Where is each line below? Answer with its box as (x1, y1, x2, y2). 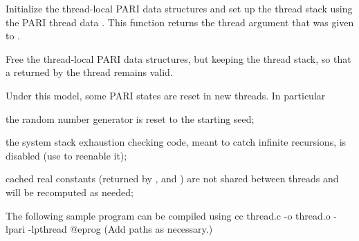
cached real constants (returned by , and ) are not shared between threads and (6, 171, 339, 186)
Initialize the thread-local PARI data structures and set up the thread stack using (6, 1, 353, 15)
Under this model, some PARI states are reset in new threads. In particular (6, 88, 326, 102)
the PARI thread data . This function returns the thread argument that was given (6, 15, 354, 29)
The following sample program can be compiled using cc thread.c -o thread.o (6, 208, 331, 222)
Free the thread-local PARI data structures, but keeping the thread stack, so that (6, 51, 351, 66)
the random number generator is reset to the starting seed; (6, 111, 255, 126)
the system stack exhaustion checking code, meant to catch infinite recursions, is (6, 135, 347, 149)
